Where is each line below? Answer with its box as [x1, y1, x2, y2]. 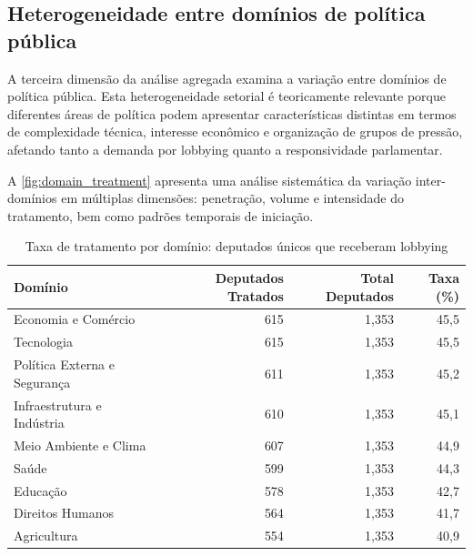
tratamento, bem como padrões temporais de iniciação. [7, 206, 314, 225]
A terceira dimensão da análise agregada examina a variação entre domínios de [7, 68, 447, 87]
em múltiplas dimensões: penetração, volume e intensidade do [61, 188, 404, 207]
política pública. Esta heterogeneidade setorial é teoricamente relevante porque [7, 86, 446, 106]
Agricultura [14, 526, 78, 545]
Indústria [14, 413, 65, 432]
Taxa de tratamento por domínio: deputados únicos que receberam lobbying [25, 237, 448, 256]
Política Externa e [14, 355, 115, 374]
